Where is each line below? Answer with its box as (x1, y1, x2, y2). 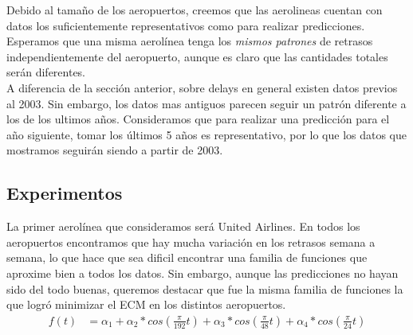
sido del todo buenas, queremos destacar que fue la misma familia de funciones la (6, 280, 403, 297)
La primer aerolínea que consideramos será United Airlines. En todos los (6, 218, 360, 235)
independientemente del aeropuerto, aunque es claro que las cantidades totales (6, 48, 388, 64)
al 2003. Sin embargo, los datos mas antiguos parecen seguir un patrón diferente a (6, 95, 407, 111)
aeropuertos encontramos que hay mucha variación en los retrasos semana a (6, 233, 376, 250)
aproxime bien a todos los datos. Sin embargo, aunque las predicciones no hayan (6, 264, 399, 281)
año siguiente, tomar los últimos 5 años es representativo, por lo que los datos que (6, 126, 407, 142)
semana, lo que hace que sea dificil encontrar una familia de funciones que (6, 249, 368, 266)
